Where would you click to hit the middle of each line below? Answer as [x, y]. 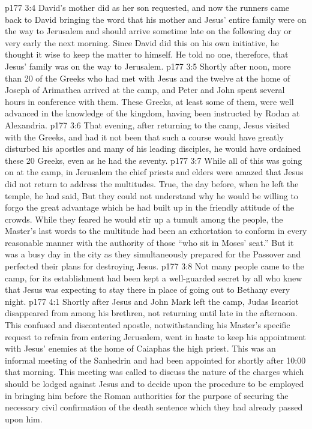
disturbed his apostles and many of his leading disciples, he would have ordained [153, 148]
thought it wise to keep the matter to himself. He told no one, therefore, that [147, 54]
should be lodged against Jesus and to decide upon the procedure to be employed [154, 383]
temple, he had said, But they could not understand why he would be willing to [151, 195]
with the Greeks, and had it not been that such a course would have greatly [144, 136]
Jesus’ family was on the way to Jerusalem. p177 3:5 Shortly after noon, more [148, 66]
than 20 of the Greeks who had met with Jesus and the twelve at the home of [148, 78]
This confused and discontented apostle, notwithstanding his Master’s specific [148, 325]
